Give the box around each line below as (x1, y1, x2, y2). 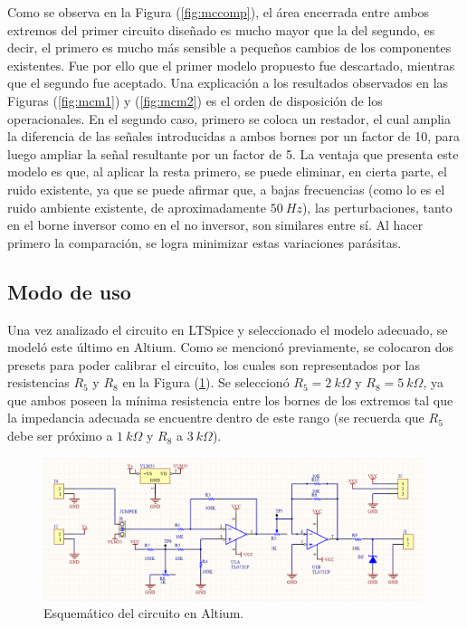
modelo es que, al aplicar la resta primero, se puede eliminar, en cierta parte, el (7, 162, 447, 181)
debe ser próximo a (7, 426, 113, 445)
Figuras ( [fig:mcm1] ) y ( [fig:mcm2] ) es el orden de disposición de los (7, 90, 383, 109)
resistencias (7, 373, 70, 392)
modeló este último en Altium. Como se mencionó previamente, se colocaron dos (7, 338, 454, 357)
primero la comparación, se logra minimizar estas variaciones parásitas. (7, 233, 402, 252)
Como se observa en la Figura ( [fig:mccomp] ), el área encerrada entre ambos (7, 3, 430, 21)
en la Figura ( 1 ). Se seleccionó (122, 373, 290, 392)
